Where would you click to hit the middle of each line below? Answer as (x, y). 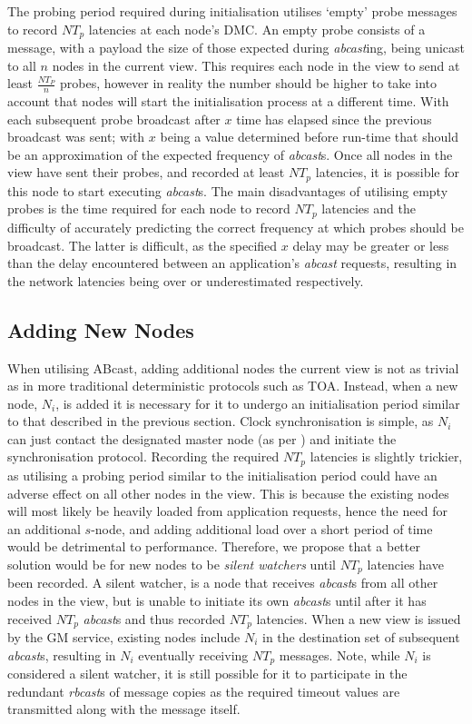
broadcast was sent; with (76, 137)
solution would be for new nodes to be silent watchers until (172, 564)
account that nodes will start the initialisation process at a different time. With (228, 101)
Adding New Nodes (101, 329)
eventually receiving (193, 655)
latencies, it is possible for (387, 172)
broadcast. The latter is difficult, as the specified (143, 245)
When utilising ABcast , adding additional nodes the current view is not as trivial (233, 367)
